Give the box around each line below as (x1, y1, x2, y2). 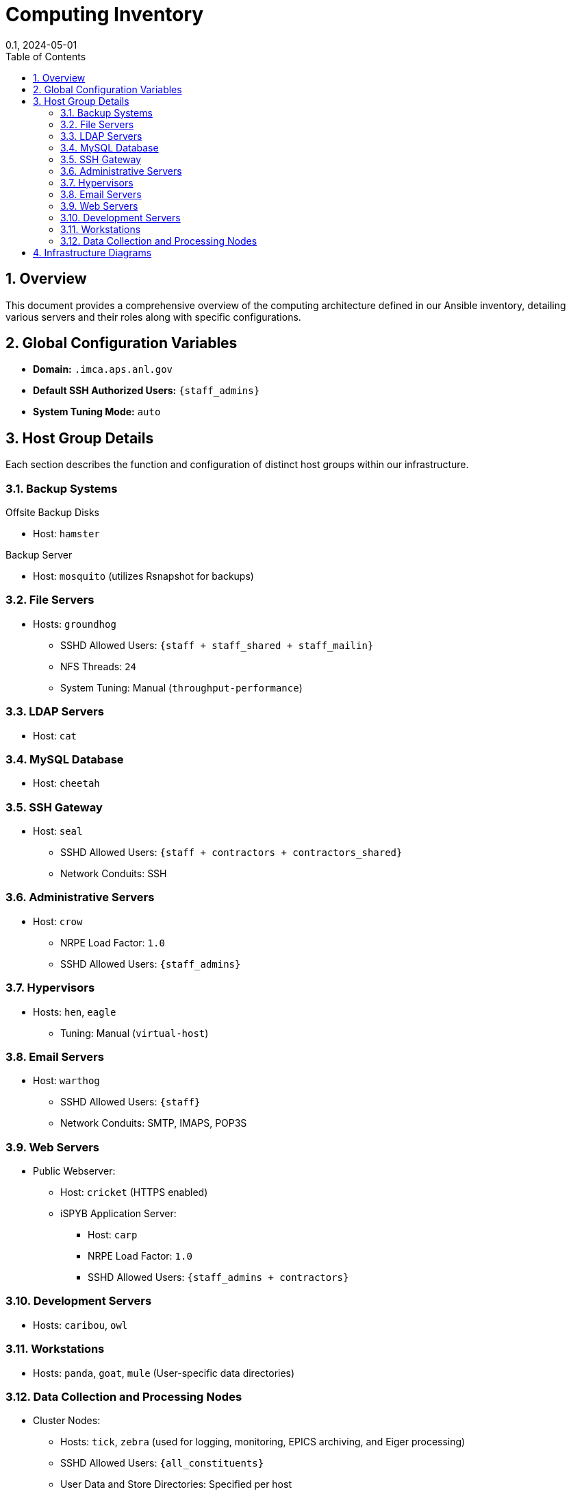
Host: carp (88, 1229, 138, 1241)
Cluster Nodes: (33, 1415, 101, 1427)
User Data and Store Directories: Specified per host (60, 1478, 292, 1491)
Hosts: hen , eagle (33, 1005, 116, 1018)
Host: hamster (33, 528, 100, 540)
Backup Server (5, 549, 73, 561)
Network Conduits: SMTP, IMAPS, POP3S (60, 1117, 247, 1129)
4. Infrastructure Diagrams (33, 246, 152, 258)
